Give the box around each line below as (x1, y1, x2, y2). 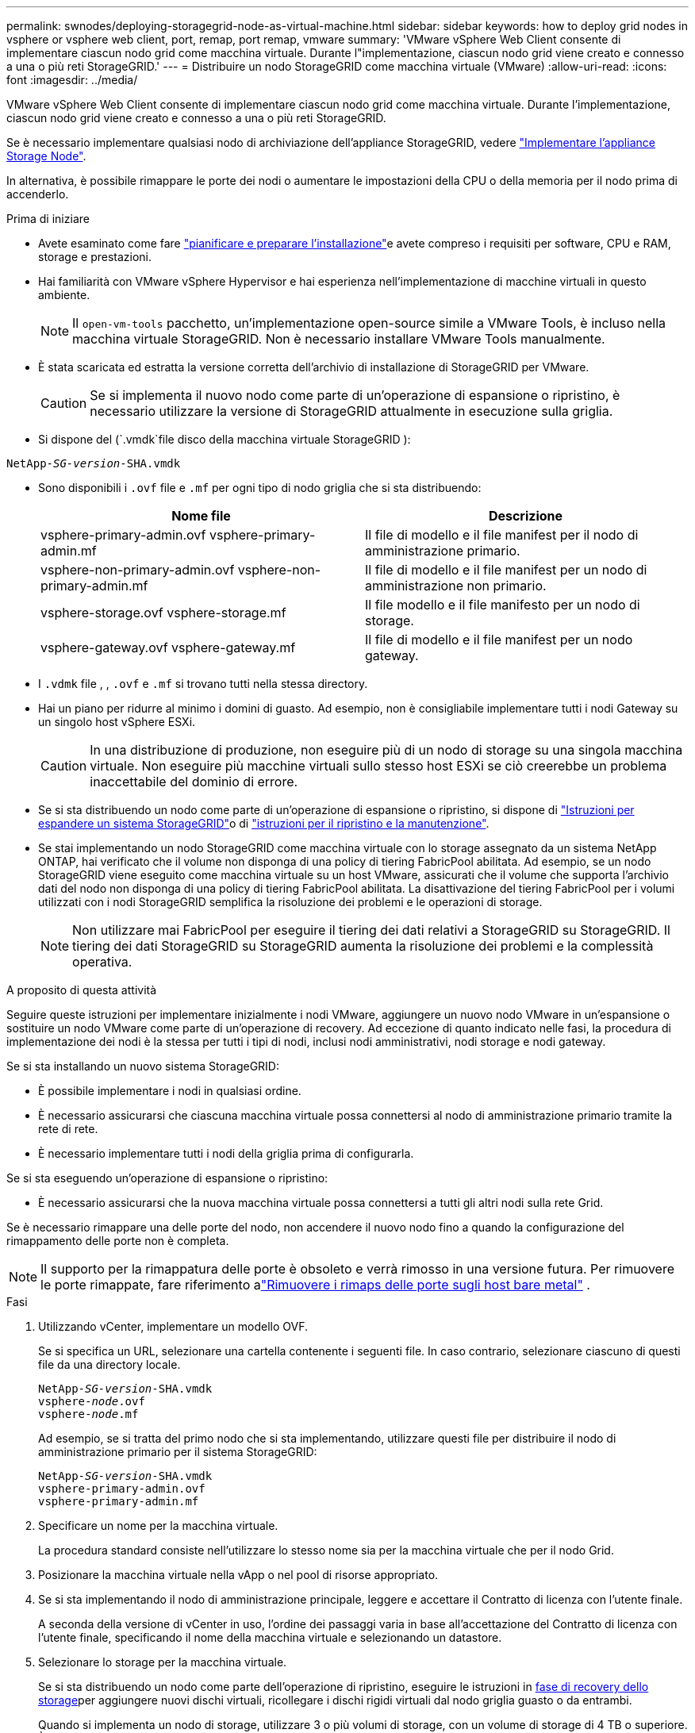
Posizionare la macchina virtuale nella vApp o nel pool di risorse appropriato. (38, 1568, 439, 1581)
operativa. (72, 954, 132, 970)
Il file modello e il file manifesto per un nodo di (365, 597, 640, 613)
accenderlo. (6, 187, 69, 201)
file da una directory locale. (38, 1358, 181, 1371)
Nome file (171, 508, 231, 524)
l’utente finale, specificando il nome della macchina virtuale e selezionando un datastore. (38, 1631, 502, 1644)
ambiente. (38, 288, 90, 302)
